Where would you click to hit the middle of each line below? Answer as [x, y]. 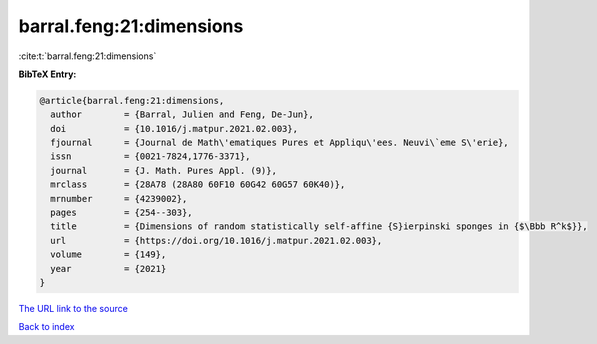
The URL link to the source [73, 308]
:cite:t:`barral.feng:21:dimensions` [87, 56]
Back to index [46, 327]
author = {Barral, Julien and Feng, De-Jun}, [182, 114]
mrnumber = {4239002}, [119, 198]
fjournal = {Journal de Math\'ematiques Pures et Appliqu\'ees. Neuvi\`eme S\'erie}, [279, 143]
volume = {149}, [108, 254]
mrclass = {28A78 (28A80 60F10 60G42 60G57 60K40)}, [198, 184]
